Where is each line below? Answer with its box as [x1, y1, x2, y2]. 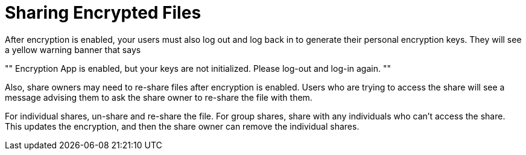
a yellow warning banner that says [5, 44, 141, 55]
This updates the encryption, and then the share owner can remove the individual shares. [5, 121, 360, 131]
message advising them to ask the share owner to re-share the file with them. [5, 92, 312, 103]
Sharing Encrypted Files [5, 2, 201, 23]
